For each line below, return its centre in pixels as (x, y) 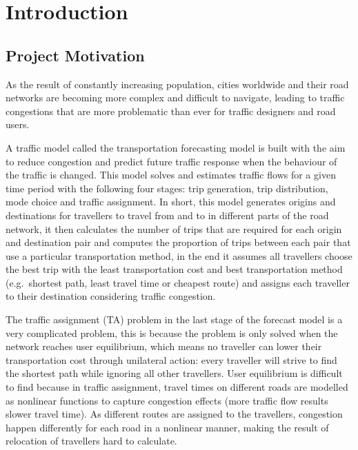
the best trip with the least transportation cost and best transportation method (174, 269)
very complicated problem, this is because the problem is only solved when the (172, 333)
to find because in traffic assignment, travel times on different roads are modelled (177, 387)
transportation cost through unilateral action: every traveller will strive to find (171, 359)
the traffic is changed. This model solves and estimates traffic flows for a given (171, 175)
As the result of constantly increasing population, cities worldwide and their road (177, 84)
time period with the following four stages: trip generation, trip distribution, (167, 188)
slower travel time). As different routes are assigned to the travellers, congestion (174, 414)
